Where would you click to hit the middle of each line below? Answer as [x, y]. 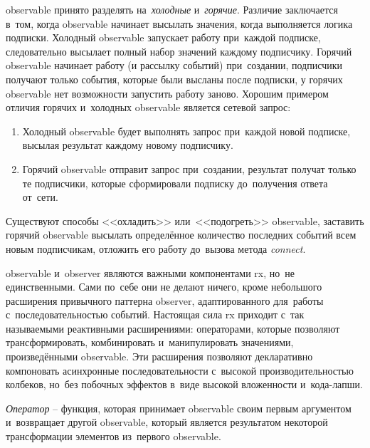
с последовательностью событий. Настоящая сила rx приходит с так [155, 314]
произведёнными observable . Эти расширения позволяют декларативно [159, 356]
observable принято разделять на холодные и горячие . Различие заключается [172, 9]
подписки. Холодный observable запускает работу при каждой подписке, [163, 37]
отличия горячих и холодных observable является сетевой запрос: [148, 107]
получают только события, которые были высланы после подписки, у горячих [174, 79]
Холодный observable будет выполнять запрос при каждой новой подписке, [186, 131]
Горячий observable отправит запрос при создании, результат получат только [189, 168]
